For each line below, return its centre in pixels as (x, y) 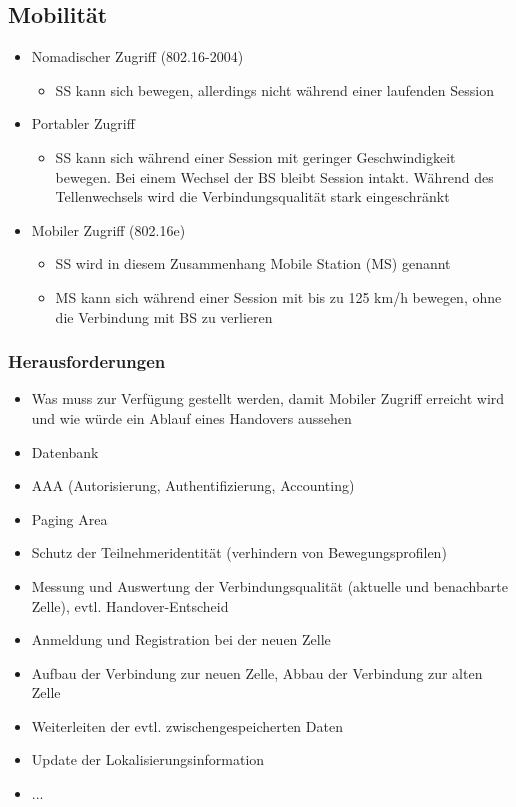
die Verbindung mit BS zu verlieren (164, 316)
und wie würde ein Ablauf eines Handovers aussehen (191, 417)
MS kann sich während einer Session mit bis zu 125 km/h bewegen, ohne (278, 296)
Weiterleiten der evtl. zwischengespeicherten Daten (187, 725)
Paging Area (69, 518)
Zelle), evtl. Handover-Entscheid (130, 605)
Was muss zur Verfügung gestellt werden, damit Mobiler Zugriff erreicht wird (268, 398)
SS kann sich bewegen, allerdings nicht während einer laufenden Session (274, 89)
